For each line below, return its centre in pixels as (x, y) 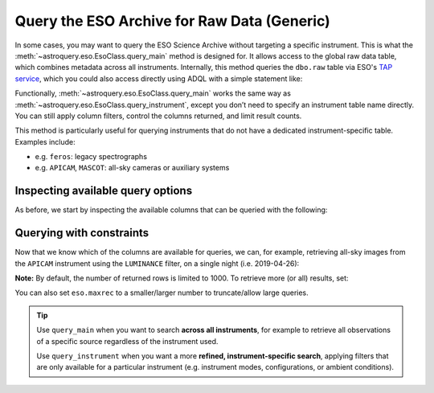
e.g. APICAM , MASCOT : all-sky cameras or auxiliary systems (132, 168)
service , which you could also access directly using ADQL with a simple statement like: (159, 78)
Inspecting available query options (104, 191)
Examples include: (45, 141)
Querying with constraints (82, 233)
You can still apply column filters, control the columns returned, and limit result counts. (158, 116)
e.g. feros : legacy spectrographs (91, 157)
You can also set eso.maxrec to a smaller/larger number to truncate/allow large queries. (162, 293)
